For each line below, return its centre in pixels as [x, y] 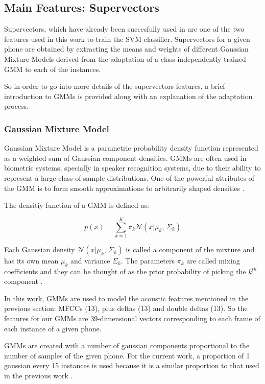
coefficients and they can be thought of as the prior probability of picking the [125, 271]
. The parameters [148, 260]
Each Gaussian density [40, 249]
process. [17, 106]
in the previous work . [39, 375]
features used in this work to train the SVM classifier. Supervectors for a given [127, 39]
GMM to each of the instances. [53, 69]
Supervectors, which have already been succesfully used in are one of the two [124, 29]
